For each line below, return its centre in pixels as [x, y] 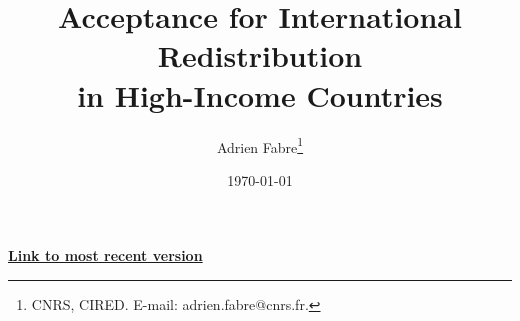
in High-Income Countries [260, 94]
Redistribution [260, 55]
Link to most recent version [105, 255]
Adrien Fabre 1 [260, 145]
